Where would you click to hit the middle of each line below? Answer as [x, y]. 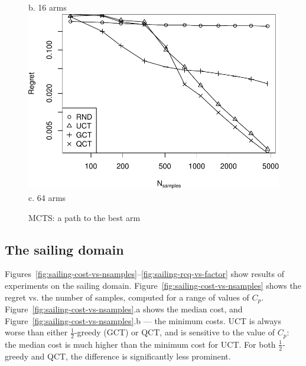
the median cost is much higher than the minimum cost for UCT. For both [140, 344]
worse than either [36, 332]
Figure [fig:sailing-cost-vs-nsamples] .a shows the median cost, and [124, 309]
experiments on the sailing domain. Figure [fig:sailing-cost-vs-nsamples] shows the [153, 285]
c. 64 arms [47, 197]
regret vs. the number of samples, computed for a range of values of [127, 297]
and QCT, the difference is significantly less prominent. [131, 356]
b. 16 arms [48, 7]
